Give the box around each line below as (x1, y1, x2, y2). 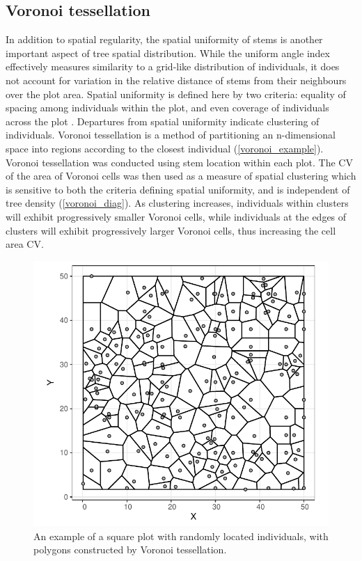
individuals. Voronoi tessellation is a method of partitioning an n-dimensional (6, 127, 336, 142)
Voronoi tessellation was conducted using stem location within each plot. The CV (6, 155, 353, 169)
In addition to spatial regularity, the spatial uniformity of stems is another (6, 32, 323, 47)
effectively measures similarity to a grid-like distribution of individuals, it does (6, 59, 340, 74)
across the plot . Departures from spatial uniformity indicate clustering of (6, 113, 320, 128)
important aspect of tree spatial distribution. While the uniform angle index (6, 45, 330, 60)
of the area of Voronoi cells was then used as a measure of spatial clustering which (6, 168, 356, 183)
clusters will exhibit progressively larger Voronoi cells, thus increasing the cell (6, 223, 336, 237)
